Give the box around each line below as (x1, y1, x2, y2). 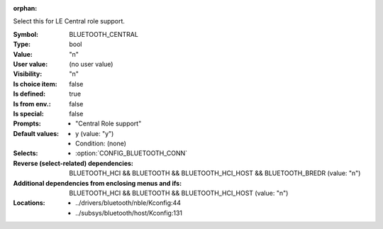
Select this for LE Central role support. (13, 17, 126, 26)
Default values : (13, 129, 60, 138)
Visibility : (13, 69, 43, 78)
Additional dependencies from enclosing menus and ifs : (13, 179, 182, 187)
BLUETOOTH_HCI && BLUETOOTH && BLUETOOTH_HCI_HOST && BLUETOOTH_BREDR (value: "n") (69, 169, 361, 177)
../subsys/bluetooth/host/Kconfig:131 (75, 208, 183, 217)
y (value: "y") (75, 129, 114, 138)
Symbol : (13, 30, 39, 38)
